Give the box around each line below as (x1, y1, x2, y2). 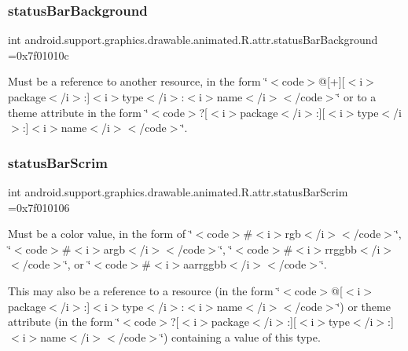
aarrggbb (183, 256, 226, 272)
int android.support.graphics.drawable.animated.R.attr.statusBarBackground (8, 31, 378, 48)
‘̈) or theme (336, 298, 391, 314)
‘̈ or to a (336, 89, 377, 104)
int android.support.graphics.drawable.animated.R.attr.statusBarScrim (8, 184, 348, 199)
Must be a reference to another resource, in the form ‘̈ (8, 73, 268, 90)
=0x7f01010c (8, 46, 69, 63)
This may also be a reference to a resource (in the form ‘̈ (8, 282, 281, 298)
